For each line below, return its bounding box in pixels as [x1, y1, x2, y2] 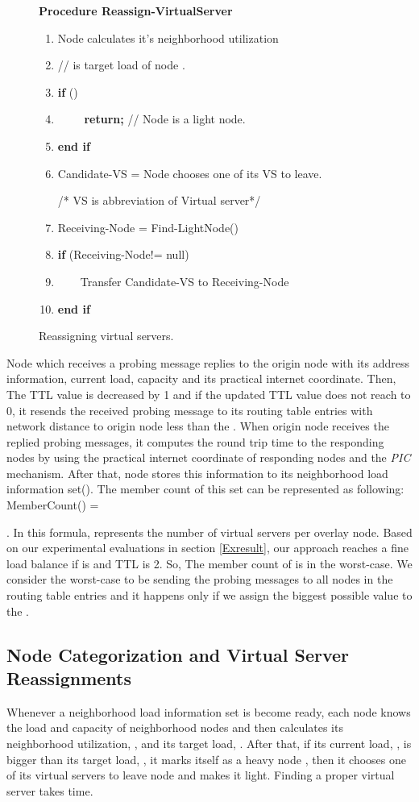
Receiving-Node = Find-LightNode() [57, 218, 239, 235]
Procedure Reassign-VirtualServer [39, 2, 233, 19]
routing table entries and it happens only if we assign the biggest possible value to [6, 587, 413, 604]
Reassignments [6, 666, 132, 690]
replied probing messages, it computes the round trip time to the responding [6, 433, 384, 450]
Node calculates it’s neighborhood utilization [57, 29, 279, 46]
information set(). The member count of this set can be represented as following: [6, 480, 404, 497]
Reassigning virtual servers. [39, 327, 174, 344]
